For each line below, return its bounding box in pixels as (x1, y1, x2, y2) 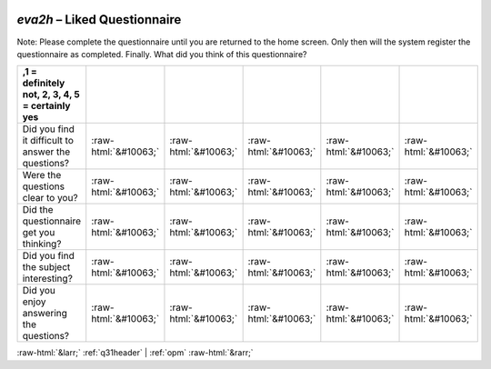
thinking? (22, 237, 62, 250)
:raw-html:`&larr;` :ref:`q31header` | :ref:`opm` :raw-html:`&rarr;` (16, 347, 254, 358)
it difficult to (22, 135, 75, 147)
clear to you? (22, 192, 78, 204)
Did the (22, 204, 54, 216)
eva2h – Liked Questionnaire (16, 12, 182, 27)
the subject (22, 261, 71, 274)
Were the (22, 169, 62, 182)
